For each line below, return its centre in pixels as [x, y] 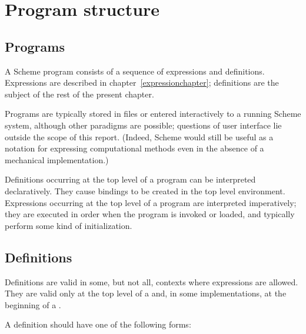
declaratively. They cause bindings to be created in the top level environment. [145, 190]
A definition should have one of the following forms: [98, 324]
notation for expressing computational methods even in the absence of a [134, 148]
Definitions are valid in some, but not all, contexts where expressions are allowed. [152, 281]
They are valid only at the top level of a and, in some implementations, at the [146, 293]
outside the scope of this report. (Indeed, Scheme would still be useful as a [139, 136]
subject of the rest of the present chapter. [79, 94]
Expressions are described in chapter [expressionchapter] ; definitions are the [142, 82]
